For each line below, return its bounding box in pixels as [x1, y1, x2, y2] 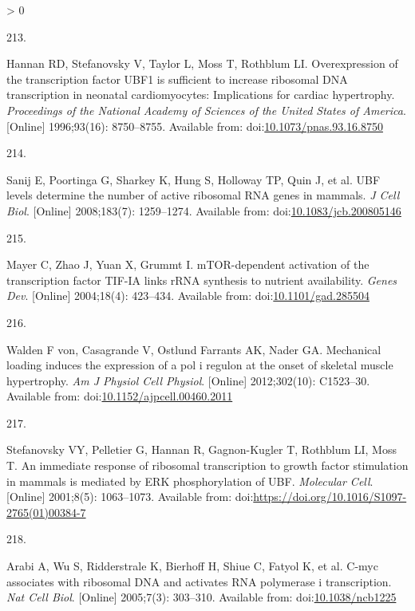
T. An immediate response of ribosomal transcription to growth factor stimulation [6, 457, 409, 474]
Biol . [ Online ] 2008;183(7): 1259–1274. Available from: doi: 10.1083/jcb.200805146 [6, 202, 401, 219]
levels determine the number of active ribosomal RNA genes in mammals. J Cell [6, 187, 400, 203]
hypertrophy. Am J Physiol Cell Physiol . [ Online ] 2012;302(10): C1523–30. [6, 372, 370, 388]
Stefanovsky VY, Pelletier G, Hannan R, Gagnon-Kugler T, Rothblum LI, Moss [6, 441, 397, 458]
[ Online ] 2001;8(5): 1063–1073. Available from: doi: [6, 488, 254, 505]
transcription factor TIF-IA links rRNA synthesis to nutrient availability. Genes [6, 271, 397, 288]
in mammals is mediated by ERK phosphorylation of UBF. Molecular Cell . [6, 472, 373, 489]
